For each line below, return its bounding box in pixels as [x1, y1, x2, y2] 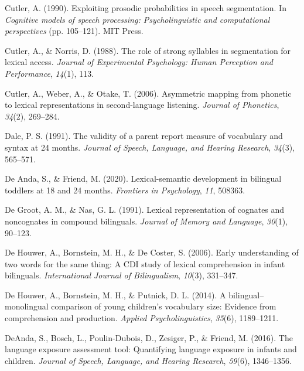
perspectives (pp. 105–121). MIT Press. [5, 25, 144, 37]
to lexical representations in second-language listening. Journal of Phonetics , [5, 98, 279, 111]
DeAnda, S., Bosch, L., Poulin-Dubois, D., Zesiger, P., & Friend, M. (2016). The [5, 331, 293, 343]
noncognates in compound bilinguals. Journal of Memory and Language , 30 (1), [5, 215, 288, 227]
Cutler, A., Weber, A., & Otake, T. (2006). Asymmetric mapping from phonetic [5, 87, 292, 99]
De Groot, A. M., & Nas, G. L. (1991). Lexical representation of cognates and [5, 203, 285, 216]
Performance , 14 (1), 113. [5, 67, 94, 79]
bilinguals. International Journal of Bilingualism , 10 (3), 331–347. [5, 269, 238, 281]
